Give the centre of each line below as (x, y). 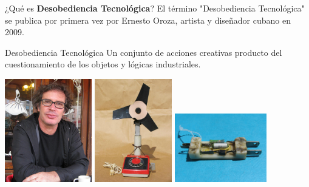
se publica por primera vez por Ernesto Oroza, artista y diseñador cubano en (148, 20)
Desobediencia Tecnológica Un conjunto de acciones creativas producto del (144, 52)
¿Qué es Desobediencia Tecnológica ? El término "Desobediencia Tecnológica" (155, 8)
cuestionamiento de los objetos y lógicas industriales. (103, 64)
